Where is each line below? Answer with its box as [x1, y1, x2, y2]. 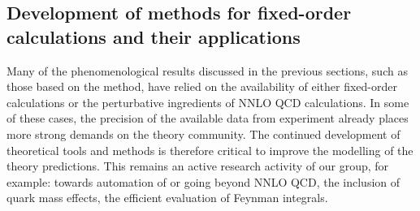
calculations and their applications [6, 24, 301, 49]
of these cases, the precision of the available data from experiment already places [6, 110, 409, 127]
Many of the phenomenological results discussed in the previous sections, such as [6, 62, 408, 79]
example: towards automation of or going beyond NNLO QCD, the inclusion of [6, 173, 401, 190]
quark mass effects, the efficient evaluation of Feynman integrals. [6, 189, 328, 206]
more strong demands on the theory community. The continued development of [6, 125, 401, 142]
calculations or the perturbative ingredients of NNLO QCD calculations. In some [6, 93, 409, 110]
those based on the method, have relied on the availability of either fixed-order [6, 78, 397, 95]
